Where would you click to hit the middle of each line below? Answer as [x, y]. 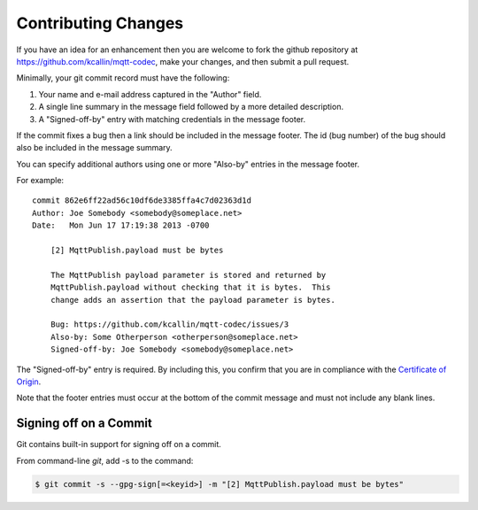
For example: [40, 181]
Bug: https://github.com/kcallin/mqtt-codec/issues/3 [170, 325]
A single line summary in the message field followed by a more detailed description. [191, 107]
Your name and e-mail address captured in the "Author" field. [150, 94]
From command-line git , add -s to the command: [105, 460]
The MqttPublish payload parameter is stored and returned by [188, 275]
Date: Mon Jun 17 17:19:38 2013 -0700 [121, 225]
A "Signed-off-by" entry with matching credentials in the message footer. [172, 119]
